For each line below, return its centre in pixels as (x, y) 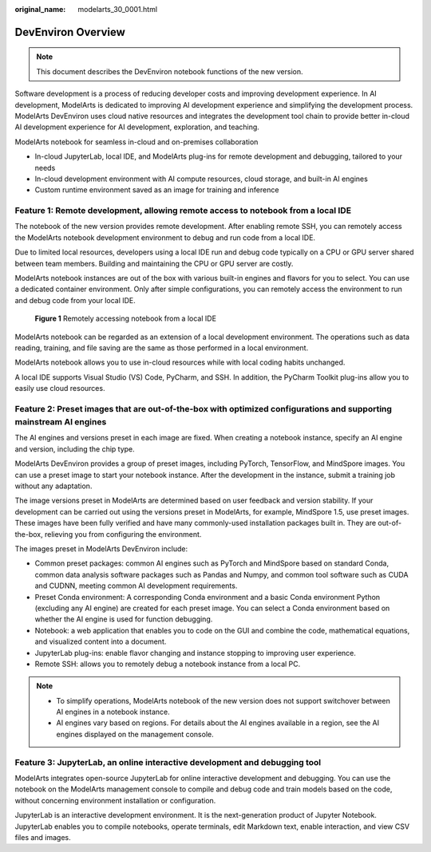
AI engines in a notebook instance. (113, 712)
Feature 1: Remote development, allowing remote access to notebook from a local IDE (183, 211)
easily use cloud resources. (60, 389)
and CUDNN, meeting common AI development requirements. (136, 586)
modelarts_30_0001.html (118, 9)
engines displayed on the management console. (135, 734)
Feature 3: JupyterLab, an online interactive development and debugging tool (168, 762)
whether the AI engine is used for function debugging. (124, 619)
